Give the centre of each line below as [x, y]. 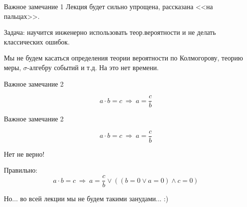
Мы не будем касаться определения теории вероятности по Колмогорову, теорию [123, 58]
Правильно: [21, 170]
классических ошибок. [37, 41]
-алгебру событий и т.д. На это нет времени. [93, 67]
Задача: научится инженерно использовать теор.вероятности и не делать [110, 32]
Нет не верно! [24, 154]
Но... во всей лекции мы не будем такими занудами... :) [86, 199]
